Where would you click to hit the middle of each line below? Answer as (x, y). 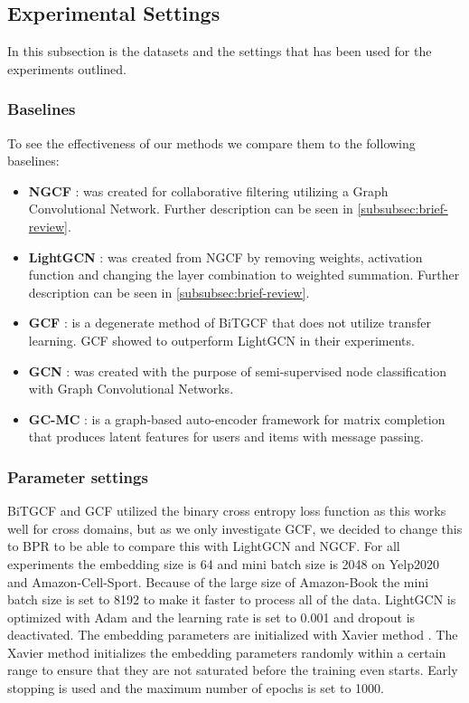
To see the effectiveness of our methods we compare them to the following (211, 142)
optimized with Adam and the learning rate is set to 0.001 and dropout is (211, 617)
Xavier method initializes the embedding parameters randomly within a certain (227, 652)
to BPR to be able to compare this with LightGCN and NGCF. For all (204, 546)
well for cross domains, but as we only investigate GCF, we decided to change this (235, 528)
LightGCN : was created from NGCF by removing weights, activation (225, 256)
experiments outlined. (67, 68)
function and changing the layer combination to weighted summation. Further (244, 275)
